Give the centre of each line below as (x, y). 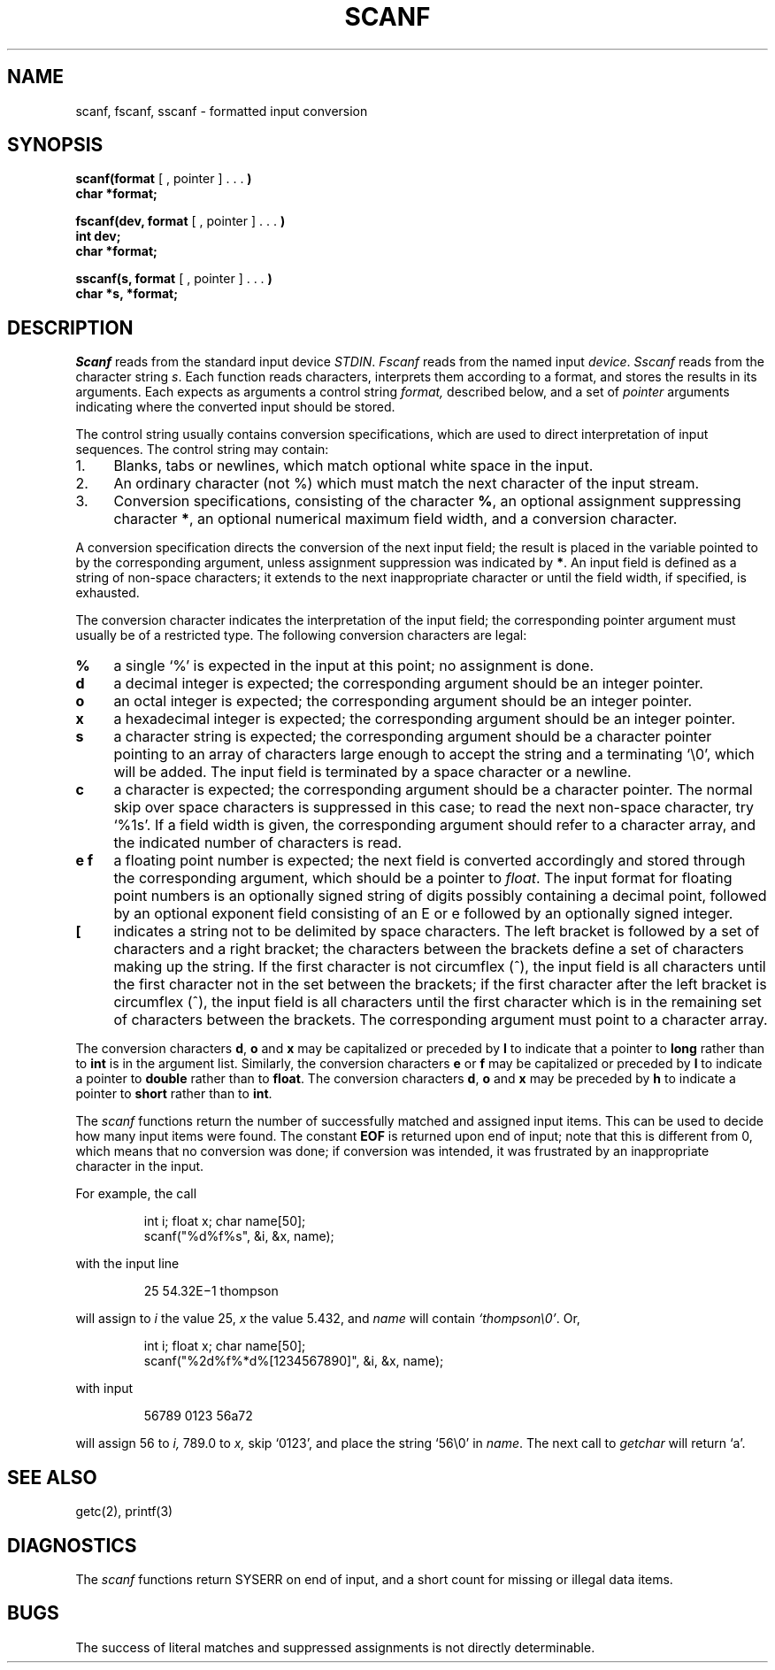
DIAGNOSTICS (72, 1545)
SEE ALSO (52, 1477)
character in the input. (140, 1166)
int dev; (98, 236)
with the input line (127, 1264)
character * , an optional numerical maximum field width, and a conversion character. (395, 519)
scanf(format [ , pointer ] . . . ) (164, 179)
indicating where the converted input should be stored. (235, 407)
